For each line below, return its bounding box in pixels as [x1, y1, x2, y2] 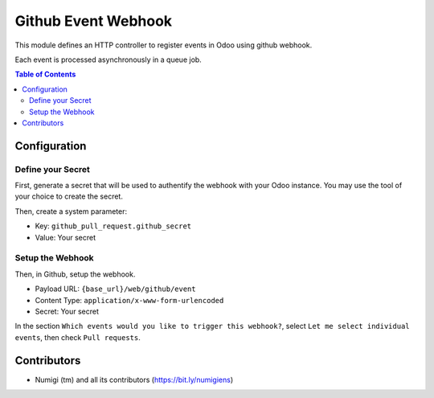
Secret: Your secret [35, 306, 100, 316]
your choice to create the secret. [14, 191, 124, 201]
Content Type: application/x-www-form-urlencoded [35, 295, 224, 305]
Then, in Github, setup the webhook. [14, 269, 136, 279]
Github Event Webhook [14, 12, 173, 30]
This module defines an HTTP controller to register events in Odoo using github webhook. [14, 40, 313, 50]
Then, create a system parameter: [14, 206, 128, 216]
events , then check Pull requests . [14, 332, 141, 342]
